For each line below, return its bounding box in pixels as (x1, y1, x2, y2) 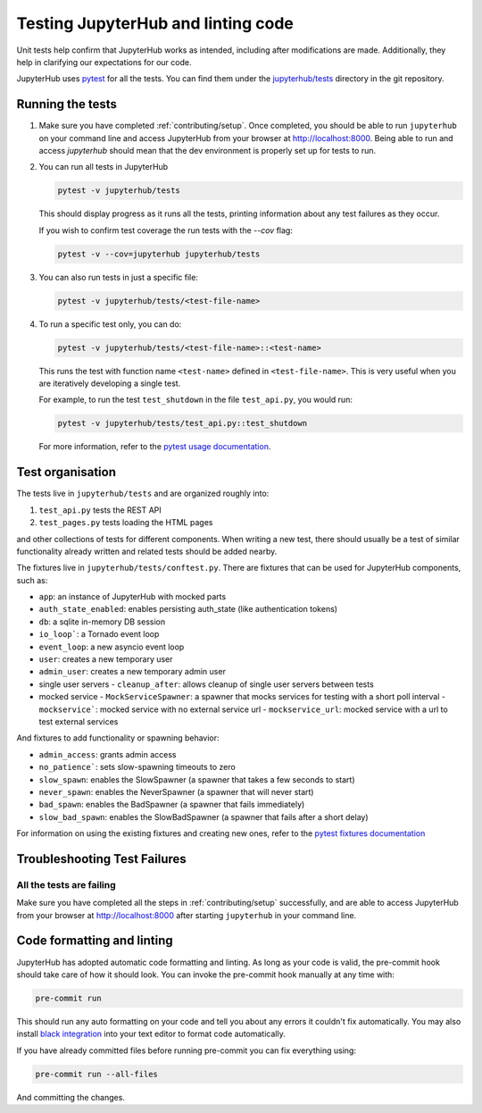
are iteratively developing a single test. (38, 378, 181, 389)
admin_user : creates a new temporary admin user (38, 666, 227, 677)
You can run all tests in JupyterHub (38, 162, 169, 172)
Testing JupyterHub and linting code (16, 13, 295, 33)
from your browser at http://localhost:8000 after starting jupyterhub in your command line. (16, 909, 357, 920)
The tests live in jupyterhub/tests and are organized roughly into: (16, 488, 270, 499)
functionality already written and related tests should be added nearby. (16, 546, 278, 556)
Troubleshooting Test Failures (16, 851, 187, 866)
